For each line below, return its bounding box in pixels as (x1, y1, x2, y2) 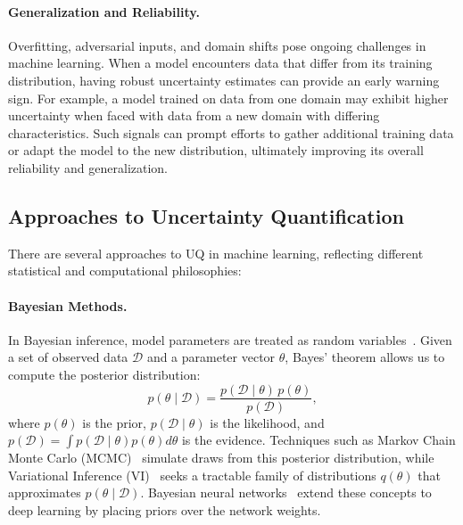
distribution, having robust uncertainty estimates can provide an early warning (8, 70, 440, 89)
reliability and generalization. (8, 158, 169, 176)
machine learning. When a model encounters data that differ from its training (8, 53, 433, 72)
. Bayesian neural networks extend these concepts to (140, 483, 432, 502)
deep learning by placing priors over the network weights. (8, 500, 321, 519)
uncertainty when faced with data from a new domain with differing (8, 106, 380, 125)
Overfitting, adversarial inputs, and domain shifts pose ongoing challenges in (8, 36, 426, 54)
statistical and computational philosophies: (8, 261, 242, 280)
